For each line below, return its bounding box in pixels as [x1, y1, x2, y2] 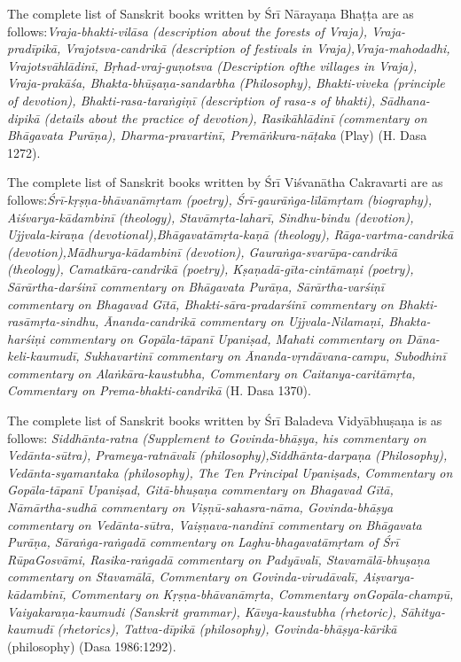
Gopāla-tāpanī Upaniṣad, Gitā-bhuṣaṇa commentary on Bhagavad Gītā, [7, 480, 394, 499]
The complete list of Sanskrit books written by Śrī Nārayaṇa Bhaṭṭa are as [7, 4, 414, 22]
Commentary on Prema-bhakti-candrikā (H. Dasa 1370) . [7, 381, 311, 400]
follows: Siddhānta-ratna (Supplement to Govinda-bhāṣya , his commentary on [7, 428, 426, 447]
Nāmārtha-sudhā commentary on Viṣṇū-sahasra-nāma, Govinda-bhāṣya [7, 498, 394, 517]
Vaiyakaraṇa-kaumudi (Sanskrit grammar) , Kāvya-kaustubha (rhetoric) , [7, 602, 396, 620]
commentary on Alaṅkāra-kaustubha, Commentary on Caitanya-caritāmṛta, [7, 363, 416, 382]
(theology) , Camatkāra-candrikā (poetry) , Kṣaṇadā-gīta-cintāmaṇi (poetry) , [7, 260, 414, 278]
